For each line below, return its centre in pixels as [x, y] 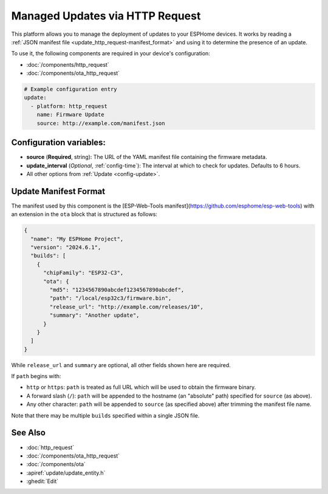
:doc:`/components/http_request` [68, 64]
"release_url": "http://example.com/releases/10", [126, 307]
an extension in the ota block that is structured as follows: [84, 214]
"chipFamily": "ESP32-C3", [84, 273]
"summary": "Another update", [94, 315]
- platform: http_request [69, 106]
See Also [28, 433]
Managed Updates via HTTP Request [106, 16]
